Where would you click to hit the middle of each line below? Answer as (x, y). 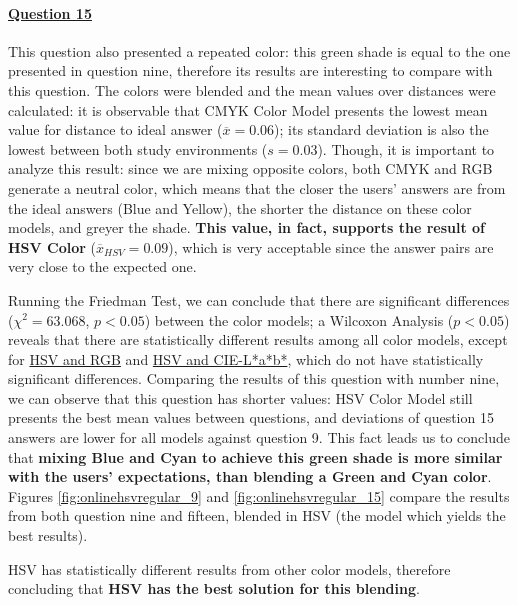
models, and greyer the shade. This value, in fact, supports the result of (247, 227)
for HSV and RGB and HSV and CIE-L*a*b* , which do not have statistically (246, 358)
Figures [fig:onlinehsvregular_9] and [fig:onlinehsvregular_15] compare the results (259, 495)
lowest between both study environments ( (138, 148)
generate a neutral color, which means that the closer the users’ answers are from (257, 187)
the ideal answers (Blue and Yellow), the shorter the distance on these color (240, 207)
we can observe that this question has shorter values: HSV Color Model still (240, 397)
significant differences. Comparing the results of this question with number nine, (254, 378)
